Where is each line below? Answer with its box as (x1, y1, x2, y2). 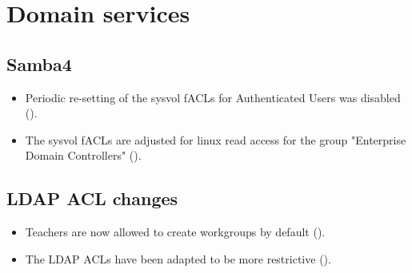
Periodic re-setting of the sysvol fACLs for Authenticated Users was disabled (25, 89, 401, 105)
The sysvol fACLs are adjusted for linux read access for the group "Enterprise (25, 131, 406, 148)
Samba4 (6, 51, 72, 76)
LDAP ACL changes (6, 186, 178, 211)
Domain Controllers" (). (25, 147, 142, 164)
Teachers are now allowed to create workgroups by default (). (25, 224, 326, 240)
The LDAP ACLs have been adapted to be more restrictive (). (25, 250, 331, 267)
